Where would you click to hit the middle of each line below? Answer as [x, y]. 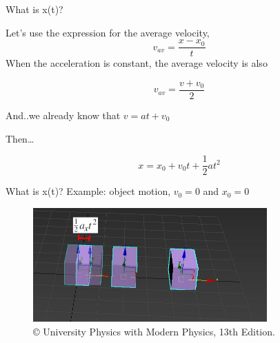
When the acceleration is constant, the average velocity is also [137, 63]
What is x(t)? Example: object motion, [88, 191]
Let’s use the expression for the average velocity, [108, 32]
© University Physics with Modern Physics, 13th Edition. [154, 331]
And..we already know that [63, 115]
